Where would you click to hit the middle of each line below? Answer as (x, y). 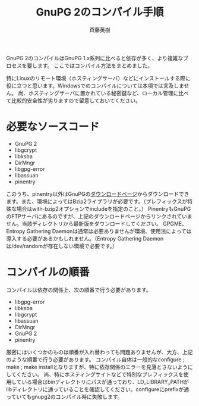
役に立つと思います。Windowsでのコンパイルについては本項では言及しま (95, 85)
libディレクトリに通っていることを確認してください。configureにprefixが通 (98, 389)
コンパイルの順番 (48, 272)
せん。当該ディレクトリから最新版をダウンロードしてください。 (84, 223)
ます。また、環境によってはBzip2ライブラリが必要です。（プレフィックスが (97, 201)
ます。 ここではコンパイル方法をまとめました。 (95, 65)
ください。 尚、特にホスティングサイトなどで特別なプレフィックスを (100, 374)
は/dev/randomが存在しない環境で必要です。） (62, 246)
